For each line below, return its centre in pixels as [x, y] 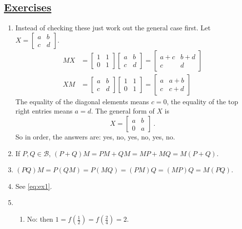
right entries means [44, 111]
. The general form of [123, 111]
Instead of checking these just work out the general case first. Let [113, 28]
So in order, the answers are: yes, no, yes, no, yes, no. [95, 137]
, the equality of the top [202, 101]
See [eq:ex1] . [34, 186]
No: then [40, 219]
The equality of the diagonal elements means [82, 101]
